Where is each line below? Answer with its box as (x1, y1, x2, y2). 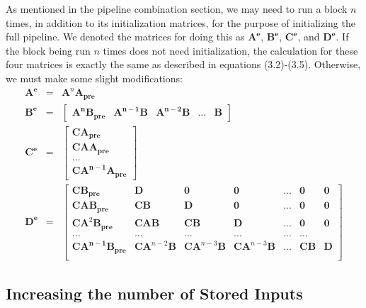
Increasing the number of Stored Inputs (6, 282, 303, 304)
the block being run (6, 43, 91, 57)
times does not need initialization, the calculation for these (103, 43, 358, 57)
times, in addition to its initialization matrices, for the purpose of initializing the (6, 15, 355, 30)
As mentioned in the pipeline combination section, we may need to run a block (6, 1, 348, 16)
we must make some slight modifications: (6, 70, 183, 85)
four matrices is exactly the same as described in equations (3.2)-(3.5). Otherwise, (6, 57, 361, 72)
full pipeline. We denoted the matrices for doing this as (6, 29, 245, 44)
